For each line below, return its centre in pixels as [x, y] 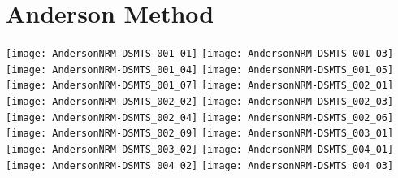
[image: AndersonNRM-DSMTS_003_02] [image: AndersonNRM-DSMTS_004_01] [200, 150]
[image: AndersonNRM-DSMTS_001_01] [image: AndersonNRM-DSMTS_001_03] [200, 54]
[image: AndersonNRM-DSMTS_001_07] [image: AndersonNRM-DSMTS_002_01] [200, 86]
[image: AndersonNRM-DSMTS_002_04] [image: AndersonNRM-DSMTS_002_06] [200, 117]
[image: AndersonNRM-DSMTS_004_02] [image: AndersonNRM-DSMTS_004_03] [200, 165]
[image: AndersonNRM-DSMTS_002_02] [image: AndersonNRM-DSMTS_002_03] [200, 102]
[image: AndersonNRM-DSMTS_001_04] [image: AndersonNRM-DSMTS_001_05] [200, 69]
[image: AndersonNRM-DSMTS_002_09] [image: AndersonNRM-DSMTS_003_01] [200, 134]
